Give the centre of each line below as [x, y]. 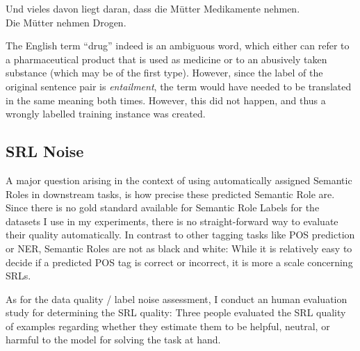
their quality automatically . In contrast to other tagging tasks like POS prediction [180, 235]
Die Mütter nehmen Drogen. [66, 22]
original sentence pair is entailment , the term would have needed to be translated [179, 86]
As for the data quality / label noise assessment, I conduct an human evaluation [177, 299]
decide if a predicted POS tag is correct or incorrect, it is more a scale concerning [179, 262]
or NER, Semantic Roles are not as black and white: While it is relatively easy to [179, 248]
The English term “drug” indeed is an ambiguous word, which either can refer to [178, 46]
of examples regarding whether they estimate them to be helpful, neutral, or [168, 326]
